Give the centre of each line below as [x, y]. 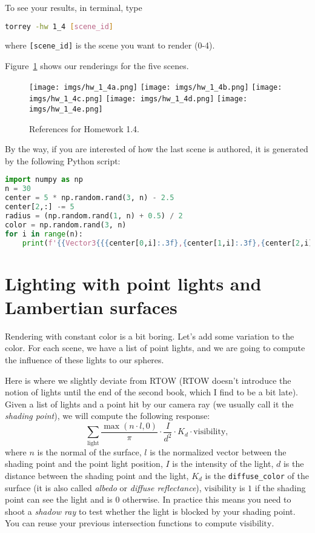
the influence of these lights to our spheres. [85, 359]
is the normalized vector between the [218, 451]
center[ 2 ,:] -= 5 [40, 207]
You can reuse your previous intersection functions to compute [121, 523]
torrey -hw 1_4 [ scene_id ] [59, 26]
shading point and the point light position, [84, 464]
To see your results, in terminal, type [74, 7]
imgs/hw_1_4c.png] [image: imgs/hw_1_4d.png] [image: [138, 99]
